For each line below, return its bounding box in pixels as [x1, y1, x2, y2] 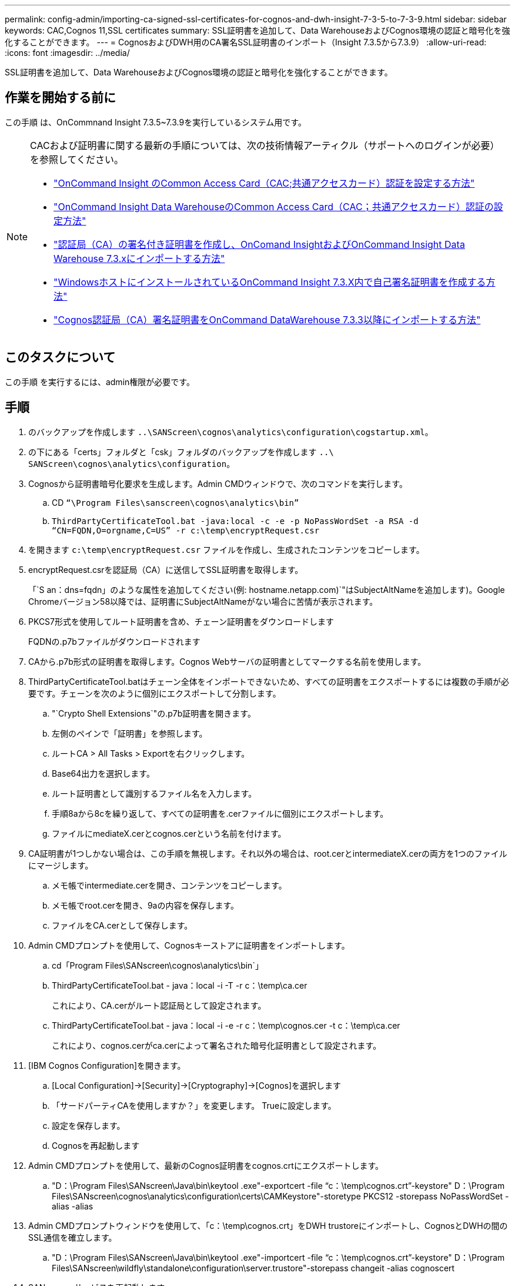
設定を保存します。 [52, 1120, 125, 1131]
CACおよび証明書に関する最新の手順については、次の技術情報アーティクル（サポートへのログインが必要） [30, 139, 500, 151]
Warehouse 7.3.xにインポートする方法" [53, 252, 225, 264]
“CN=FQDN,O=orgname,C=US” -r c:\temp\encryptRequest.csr [52, 525, 320, 535]
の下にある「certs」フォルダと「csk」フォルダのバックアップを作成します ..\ [28, 446, 334, 457]
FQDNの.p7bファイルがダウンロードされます [28, 636, 200, 647]
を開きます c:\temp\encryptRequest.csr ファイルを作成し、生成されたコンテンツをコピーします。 [28, 544, 424, 555]
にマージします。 [28, 860, 93, 870]
